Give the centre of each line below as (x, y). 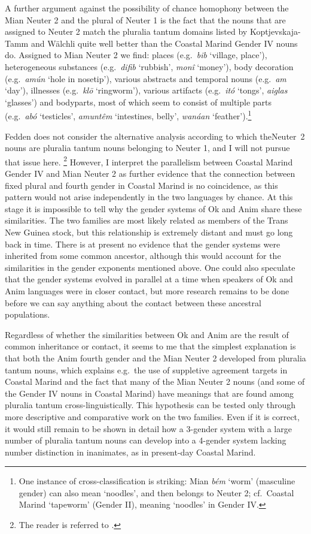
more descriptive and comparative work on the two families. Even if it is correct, (152, 416)
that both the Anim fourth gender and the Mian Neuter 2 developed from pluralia (155, 357)
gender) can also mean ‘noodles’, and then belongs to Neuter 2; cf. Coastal (156, 492)
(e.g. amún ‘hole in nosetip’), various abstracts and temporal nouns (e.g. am (146, 78)
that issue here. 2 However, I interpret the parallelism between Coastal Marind (149, 161)
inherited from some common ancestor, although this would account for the (143, 256)
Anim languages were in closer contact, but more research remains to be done (147, 290)
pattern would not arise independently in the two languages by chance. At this (149, 197)
